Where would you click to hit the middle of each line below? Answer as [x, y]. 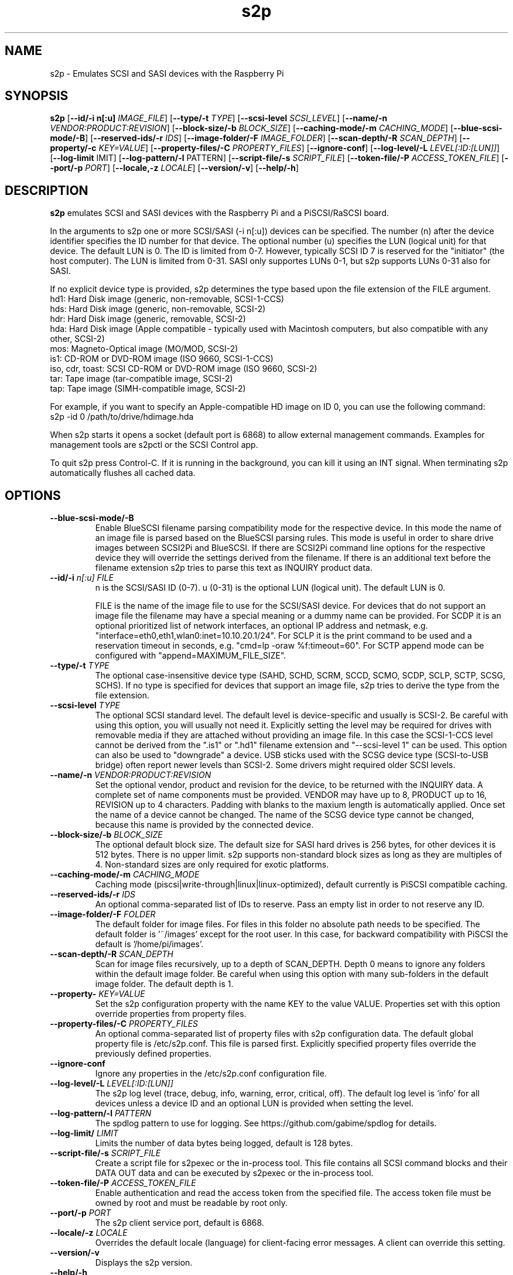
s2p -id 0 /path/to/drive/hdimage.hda [122, 417]
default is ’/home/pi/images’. [149, 944]
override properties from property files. [171, 1014]
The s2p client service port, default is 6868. [179, 1223]
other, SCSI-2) [77, 339]
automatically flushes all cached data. [123, 473]
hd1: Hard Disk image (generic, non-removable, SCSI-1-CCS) [167, 299]
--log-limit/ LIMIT [84, 1133]
